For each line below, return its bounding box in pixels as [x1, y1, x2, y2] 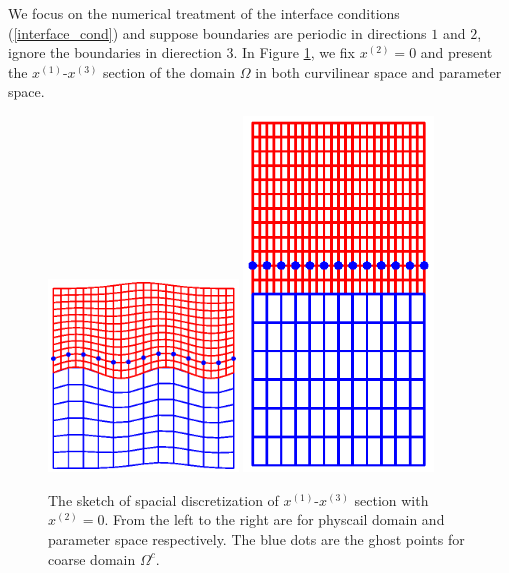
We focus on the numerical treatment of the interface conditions [8, 3, 400, 23]
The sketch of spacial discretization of [48, 489, 279, 510]
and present [420, 42, 493, 63]
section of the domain [103, 61, 236, 82]
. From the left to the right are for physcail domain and [104, 509, 445, 530]
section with [354, 489, 429, 510]
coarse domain [48, 548, 136, 569]
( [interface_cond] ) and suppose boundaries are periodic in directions [8, 22, 427, 43]
